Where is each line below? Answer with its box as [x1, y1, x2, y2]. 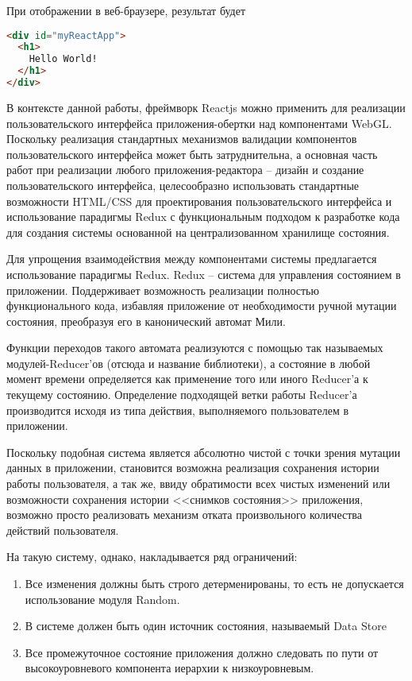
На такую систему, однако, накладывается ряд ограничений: [6, 548, 298, 565]
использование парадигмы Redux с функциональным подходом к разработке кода [6, 208, 400, 225]
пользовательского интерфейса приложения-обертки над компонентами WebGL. [6, 114, 392, 131]
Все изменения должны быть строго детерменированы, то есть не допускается [25, 575, 404, 591]
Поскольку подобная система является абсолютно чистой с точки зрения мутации [6, 443, 401, 460]
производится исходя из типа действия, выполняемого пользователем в [6, 401, 349, 418]
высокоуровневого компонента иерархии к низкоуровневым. [25, 660, 314, 676]
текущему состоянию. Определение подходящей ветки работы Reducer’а [6, 386, 357, 403]
